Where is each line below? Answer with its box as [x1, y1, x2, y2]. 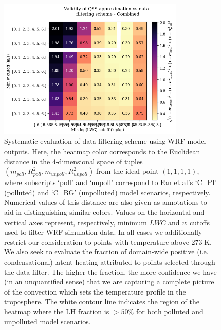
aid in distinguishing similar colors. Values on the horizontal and [4, 206, 205, 217]
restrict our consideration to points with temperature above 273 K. [4, 236, 212, 247]
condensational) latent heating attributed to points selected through [4, 256, 215, 267]
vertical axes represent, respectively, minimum [4, 216, 147, 227]
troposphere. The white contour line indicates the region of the [4, 296, 199, 307]
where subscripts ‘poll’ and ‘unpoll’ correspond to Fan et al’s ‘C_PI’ [4, 177, 217, 188]
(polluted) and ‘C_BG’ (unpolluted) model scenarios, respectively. [4, 187, 211, 197]
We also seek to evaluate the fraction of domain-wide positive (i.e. [4, 246, 209, 257]
